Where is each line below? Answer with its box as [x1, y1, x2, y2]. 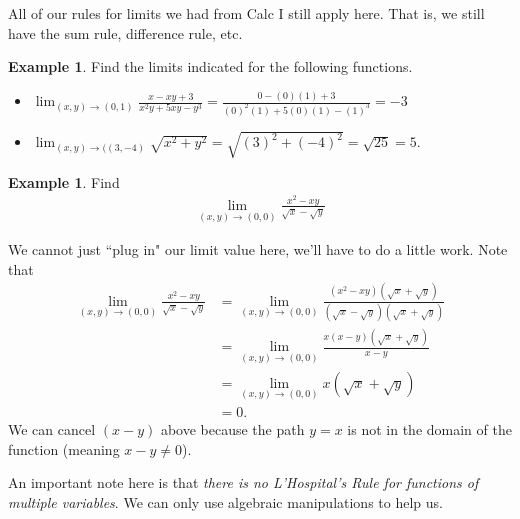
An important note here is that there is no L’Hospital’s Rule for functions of [8, 472, 479, 493]
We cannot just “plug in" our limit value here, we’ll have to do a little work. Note [8, 239, 508, 260]
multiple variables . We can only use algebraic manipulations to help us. [8, 491, 443, 512]
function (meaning [8, 438, 120, 459]
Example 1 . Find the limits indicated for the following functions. [8, 56, 413, 77]
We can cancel [8, 418, 96, 439]
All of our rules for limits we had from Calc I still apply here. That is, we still [8, 3, 485, 23]
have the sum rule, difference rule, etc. [8, 22, 243, 43]
